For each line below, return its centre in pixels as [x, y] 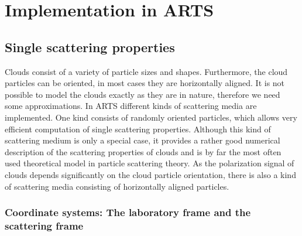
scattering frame [44, 225]
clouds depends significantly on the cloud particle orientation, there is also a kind [150, 174]
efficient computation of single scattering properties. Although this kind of [138, 129]
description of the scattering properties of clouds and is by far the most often [143, 151]
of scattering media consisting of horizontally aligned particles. [117, 186]
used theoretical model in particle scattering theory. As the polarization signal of [150, 163]
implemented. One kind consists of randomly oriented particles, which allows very [151, 117]
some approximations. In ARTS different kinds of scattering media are [131, 106]
